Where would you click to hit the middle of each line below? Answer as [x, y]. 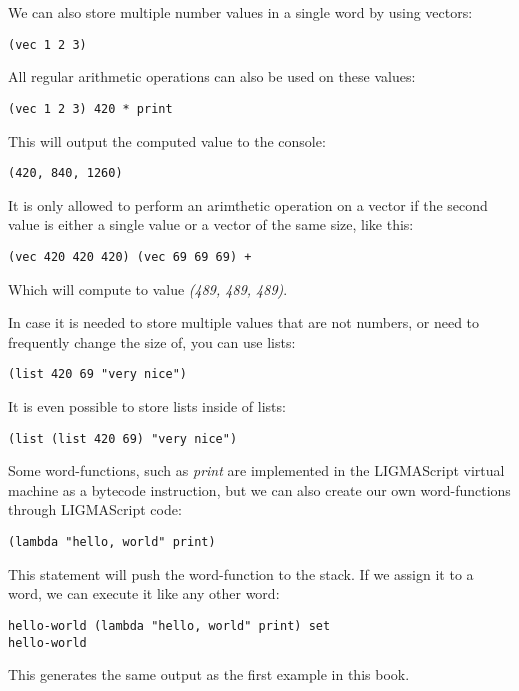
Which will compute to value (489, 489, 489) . [148, 288]
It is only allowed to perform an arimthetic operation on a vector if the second [248, 204]
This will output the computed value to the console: [167, 140]
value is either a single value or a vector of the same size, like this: [211, 224]
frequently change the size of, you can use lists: [152, 341]
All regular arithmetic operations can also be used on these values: [212, 76]
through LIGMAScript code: [95, 509]
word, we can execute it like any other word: [144, 593]
